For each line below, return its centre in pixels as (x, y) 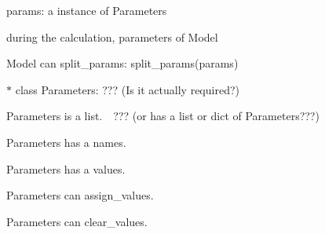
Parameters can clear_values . (77, 221)
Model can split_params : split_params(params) (122, 63)
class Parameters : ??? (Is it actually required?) (127, 89)
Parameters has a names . (66, 142)
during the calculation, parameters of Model (112, 37)
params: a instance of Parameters (87, 10)
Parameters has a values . (66, 168)
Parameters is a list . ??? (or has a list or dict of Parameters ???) (163, 116)
